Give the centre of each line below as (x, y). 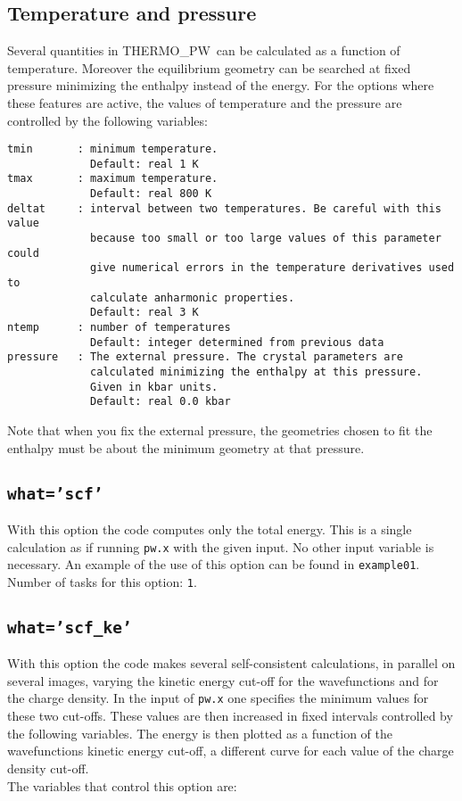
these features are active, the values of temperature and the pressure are (205, 102)
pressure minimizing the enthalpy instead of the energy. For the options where (221, 85)
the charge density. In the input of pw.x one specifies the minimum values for (218, 698)
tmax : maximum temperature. (113, 179)
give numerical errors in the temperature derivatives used (272, 268)
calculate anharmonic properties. (193, 297)
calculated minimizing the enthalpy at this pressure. (256, 372)
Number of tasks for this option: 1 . (102, 581)
